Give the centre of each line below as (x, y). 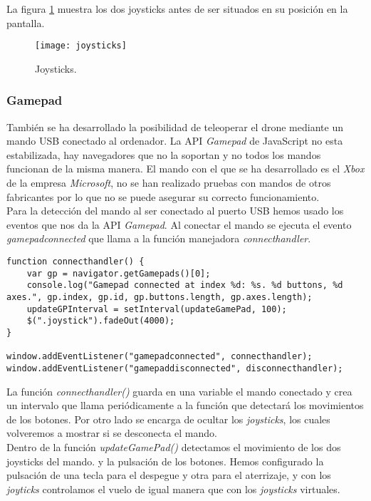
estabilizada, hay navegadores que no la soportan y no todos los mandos (164, 154)
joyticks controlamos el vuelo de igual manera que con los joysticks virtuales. (173, 489)
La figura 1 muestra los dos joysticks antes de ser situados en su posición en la (177, 9)
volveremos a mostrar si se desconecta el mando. (112, 433)
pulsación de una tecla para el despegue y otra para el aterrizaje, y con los (169, 475)
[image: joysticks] (81, 46)
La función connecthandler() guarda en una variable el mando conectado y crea (179, 391)
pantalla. (26, 22)
